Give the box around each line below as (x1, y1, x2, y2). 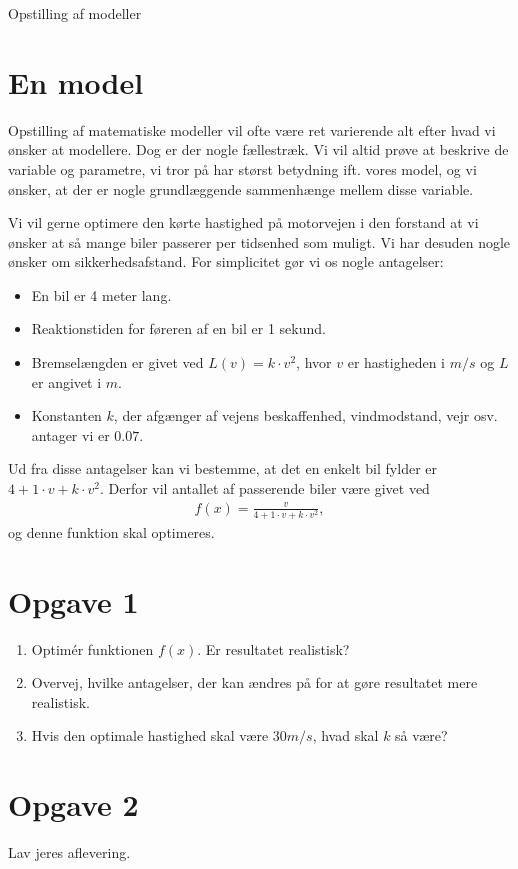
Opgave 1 (8, 580, 139, 621)
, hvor (296, 352, 332, 373)
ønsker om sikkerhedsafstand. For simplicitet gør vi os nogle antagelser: (8, 251, 444, 272)
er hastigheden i (347, 352, 446, 373)
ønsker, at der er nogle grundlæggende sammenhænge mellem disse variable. (8, 178, 474, 199)
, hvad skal (312, 725, 379, 746)
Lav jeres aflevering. (8, 842, 131, 863)
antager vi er (31, 424, 110, 445)
